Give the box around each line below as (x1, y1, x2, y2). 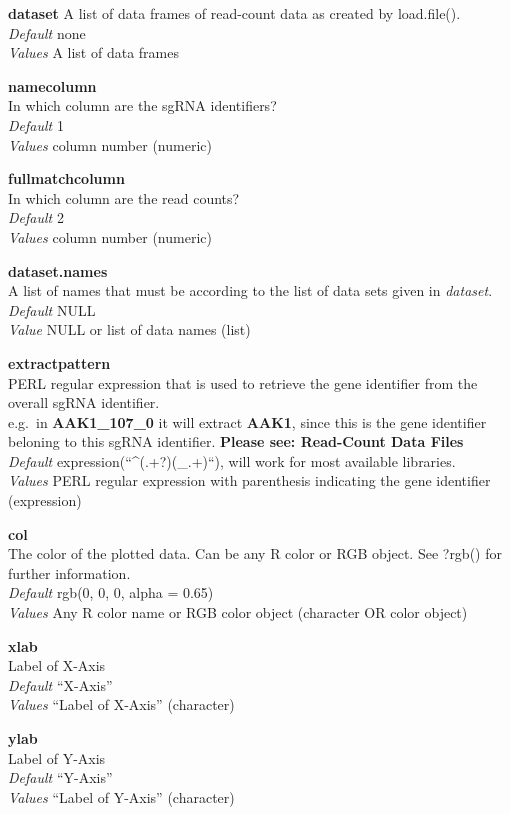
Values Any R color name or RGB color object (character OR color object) (8, 602, 468, 623)
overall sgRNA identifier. (8, 392, 160, 413)
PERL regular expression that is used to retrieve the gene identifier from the (8, 372, 478, 393)
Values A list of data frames (8, 42, 179, 63)
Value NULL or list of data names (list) (8, 319, 251, 340)
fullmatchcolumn (8, 168, 125, 189)
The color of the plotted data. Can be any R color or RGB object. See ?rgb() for (8, 543, 502, 564)
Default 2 (8, 207, 64, 228)
